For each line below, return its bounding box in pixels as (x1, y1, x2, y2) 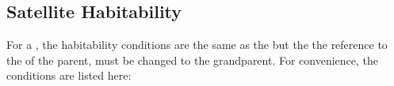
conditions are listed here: (6, 67, 132, 84)
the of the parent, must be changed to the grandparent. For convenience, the (6, 51, 379, 68)
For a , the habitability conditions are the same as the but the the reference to (6, 36, 388, 53)
